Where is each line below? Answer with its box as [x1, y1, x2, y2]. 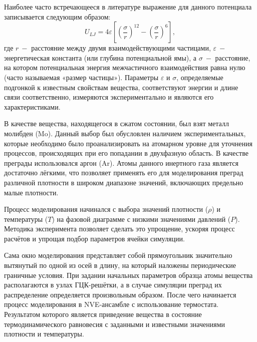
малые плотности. [4, 187, 59, 197]
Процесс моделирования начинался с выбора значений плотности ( [4, 204, 208, 214]
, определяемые [176, 72, 223, 82]
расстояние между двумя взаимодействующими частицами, [31, 43, 211, 53]
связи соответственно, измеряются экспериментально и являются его [4, 92, 214, 102]
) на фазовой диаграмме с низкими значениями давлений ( [52, 213, 231, 224]
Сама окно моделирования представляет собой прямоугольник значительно [4, 250, 232, 260]
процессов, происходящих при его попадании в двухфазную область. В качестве [4, 148, 248, 158]
